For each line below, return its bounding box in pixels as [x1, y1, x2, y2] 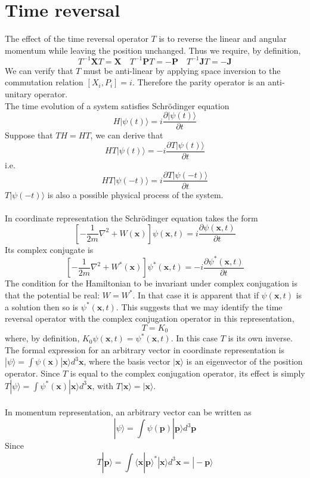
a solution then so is [5, 300, 79, 313]
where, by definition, [5, 332, 80, 344]
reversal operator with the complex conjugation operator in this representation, [5, 312, 294, 325]
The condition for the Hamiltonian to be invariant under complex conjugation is [5, 277, 298, 289]
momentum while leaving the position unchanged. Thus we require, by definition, [5, 44, 301, 56]
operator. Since [5, 367, 60, 380]
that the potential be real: [5, 288, 100, 301]
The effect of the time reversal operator [5, 32, 148, 45]
